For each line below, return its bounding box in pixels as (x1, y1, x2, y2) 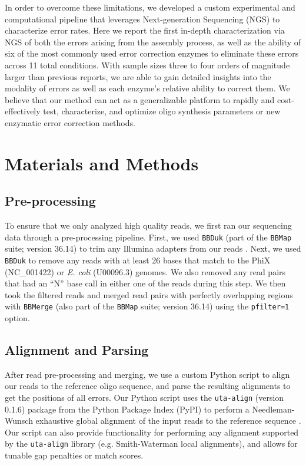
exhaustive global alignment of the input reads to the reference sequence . (35, 414, 301, 427)
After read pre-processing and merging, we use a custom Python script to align (5, 368, 290, 380)
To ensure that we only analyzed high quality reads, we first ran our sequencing (5, 219, 292, 232)
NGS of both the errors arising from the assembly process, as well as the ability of (5, 35, 301, 48)
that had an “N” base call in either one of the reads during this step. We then (5, 277, 286, 289)
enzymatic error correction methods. (5, 116, 135, 128)
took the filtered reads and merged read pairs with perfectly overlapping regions (5, 288, 293, 301)
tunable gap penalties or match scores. (5, 449, 144, 461)
